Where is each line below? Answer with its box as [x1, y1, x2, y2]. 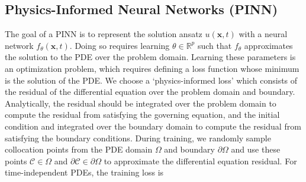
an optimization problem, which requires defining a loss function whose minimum [5, 62, 299, 74]
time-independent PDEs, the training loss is [5, 166, 164, 178]
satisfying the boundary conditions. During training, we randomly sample [5, 131, 271, 144]
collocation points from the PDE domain [5, 143, 153, 155]
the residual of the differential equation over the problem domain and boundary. [5, 85, 295, 98]
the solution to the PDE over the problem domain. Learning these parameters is [5, 51, 296, 63]
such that [197, 39, 232, 51]
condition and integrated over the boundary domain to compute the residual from [5, 120, 301, 132]
